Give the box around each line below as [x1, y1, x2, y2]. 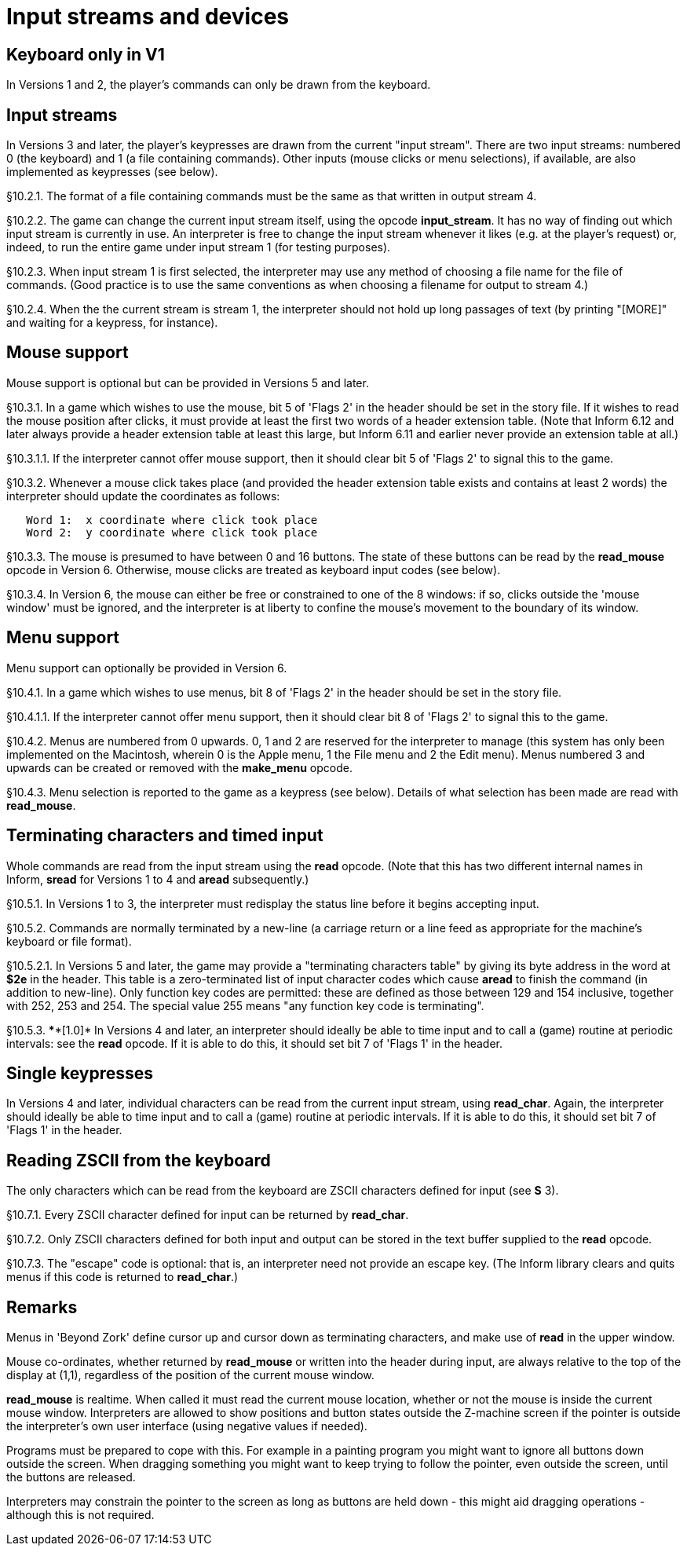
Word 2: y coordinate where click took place [26, 525, 318, 539]
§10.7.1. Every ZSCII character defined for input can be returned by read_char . [6, 1208, 409, 1222]
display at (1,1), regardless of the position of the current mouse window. [6, 1368, 375, 1382]
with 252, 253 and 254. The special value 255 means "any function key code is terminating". [6, 998, 484, 1012]
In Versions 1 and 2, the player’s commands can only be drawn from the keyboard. [6, 78, 431, 92]
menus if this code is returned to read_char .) [6, 1270, 239, 1284]
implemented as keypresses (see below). [6, 165, 218, 179]
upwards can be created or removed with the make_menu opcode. [6, 760, 353, 774]
